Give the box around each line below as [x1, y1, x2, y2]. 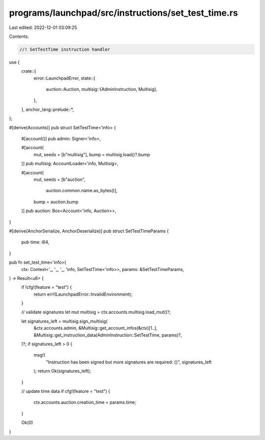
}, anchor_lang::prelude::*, [21, 106, 74, 112]
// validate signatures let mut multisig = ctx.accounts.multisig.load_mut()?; [21, 309, 171, 315]
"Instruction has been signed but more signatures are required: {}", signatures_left [46, 359, 212, 365]
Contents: [9, 33, 29, 39]
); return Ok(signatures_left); [33, 368, 91, 374]
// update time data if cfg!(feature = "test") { [21, 388, 110, 394]
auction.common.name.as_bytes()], [46, 188, 118, 193]
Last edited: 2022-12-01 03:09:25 [9, 25, 77, 30]
